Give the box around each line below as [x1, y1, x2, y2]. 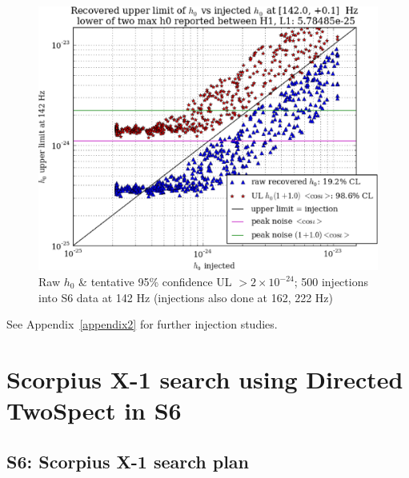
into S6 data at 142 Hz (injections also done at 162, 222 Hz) [38, 289, 334, 305]
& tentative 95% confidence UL [78, 273, 232, 290]
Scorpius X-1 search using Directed [6, 362, 403, 395]
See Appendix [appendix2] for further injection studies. [6, 316, 278, 333]
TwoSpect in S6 [6, 394, 182, 427]
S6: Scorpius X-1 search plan [6, 448, 250, 473]
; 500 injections [294, 273, 368, 290]
